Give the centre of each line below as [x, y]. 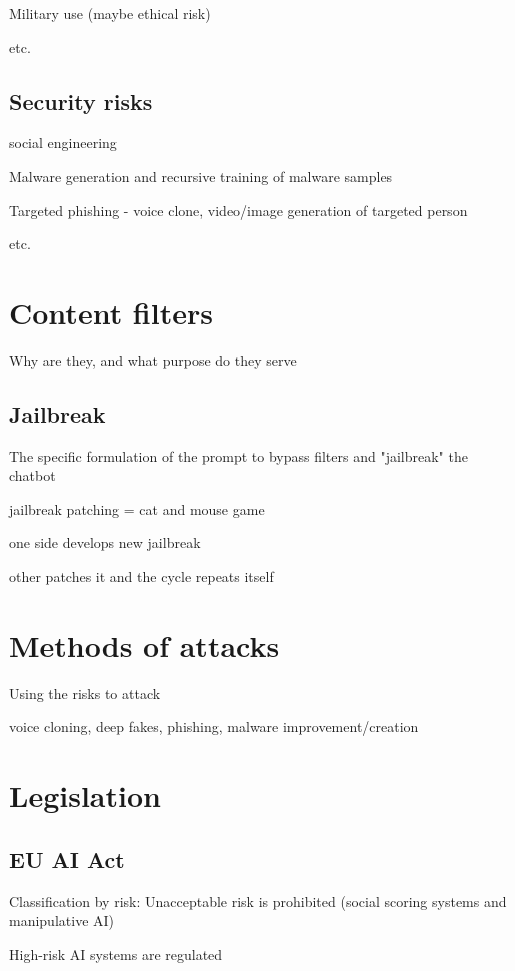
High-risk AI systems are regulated [116, 953]
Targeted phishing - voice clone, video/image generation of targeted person [238, 209]
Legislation [85, 795]
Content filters [111, 311]
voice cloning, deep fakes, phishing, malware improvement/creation [214, 726]
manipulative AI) [62, 920]
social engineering [63, 142]
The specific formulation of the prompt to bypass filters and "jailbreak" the [238, 455]
